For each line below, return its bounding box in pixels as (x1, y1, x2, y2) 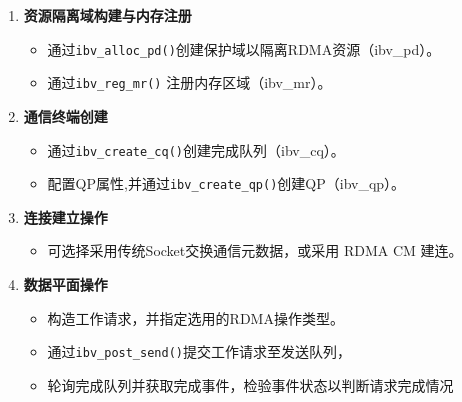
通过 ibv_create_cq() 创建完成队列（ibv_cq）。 (47, 139, 345, 160)
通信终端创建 (23, 105, 108, 126)
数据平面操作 (23, 274, 108, 294)
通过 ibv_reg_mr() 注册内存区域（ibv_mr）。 (47, 72, 332, 93)
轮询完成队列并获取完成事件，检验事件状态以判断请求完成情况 (47, 374, 454, 395)
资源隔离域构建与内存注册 (23, 5, 192, 25)
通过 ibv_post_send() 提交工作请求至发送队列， (47, 341, 351, 362)
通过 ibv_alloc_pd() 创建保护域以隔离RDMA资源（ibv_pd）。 (47, 38, 441, 59)
